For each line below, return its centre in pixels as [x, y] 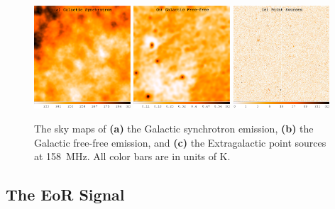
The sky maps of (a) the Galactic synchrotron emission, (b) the [174, 129]
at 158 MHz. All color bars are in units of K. [132, 156]
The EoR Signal [65, 194]
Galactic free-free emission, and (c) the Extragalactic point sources [180, 142]
